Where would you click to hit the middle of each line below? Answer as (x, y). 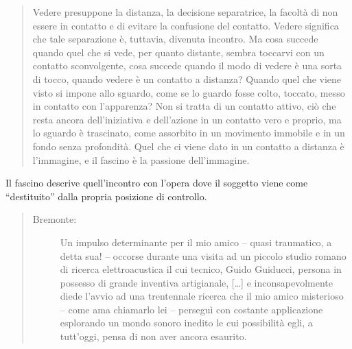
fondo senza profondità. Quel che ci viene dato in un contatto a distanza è (188, 146)
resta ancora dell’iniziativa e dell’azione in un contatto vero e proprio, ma (187, 119)
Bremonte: (55, 219)
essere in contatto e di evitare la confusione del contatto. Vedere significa (186, 25)
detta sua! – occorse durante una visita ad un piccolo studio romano (203, 255)
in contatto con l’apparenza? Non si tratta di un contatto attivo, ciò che (184, 106)
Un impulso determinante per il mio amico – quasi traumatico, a (196, 242)
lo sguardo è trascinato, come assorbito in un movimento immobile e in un (189, 133)
